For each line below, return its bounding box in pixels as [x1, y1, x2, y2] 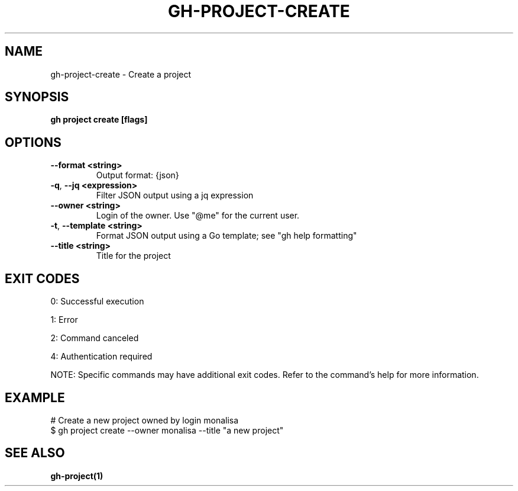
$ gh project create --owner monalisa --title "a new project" [50, 425, 284, 435]
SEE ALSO [5, 445, 65, 461]
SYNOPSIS [5, 89, 69, 105]
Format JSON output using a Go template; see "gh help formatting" [96, 230, 357, 241]
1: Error [50, 315, 78, 325]
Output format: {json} [96, 170, 179, 181]
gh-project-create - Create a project [50, 69, 192, 79]
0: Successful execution [50, 296, 144, 307]
